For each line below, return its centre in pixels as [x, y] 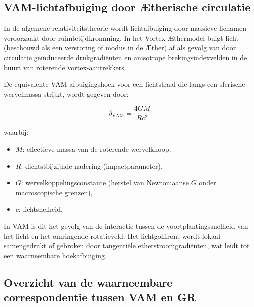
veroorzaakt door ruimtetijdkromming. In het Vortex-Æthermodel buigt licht [121, 38]
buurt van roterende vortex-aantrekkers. [65, 67]
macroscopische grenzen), [54, 192]
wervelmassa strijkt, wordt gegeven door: [66, 94]
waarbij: [16, 132]
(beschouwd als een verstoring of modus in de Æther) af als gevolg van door [120, 48]
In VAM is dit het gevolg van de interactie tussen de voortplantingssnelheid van [126, 225]
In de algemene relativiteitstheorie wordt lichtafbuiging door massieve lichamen [125, 28]
